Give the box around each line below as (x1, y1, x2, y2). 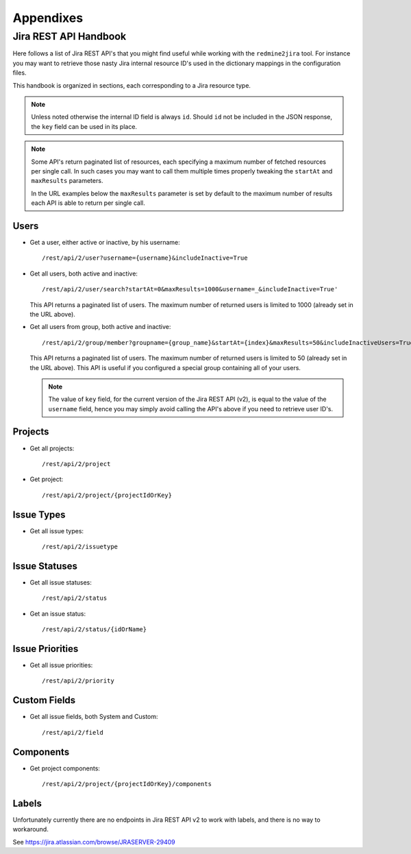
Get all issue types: (29, 526, 84, 535)
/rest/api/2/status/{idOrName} (42, 626, 147, 633)
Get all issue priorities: (29, 661, 93, 670)
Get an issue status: (29, 609, 86, 618)
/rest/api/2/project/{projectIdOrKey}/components (42, 780, 212, 788)
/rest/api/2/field (42, 729, 104, 736)
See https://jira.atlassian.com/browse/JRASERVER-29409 (12, 838, 176, 846)
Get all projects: (29, 444, 75, 452)
